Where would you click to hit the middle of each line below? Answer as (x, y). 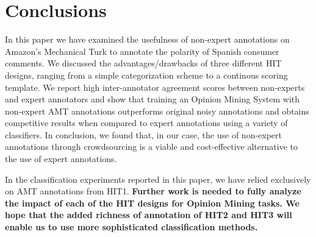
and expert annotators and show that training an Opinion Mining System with (153, 99)
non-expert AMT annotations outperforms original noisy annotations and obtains (157, 111)
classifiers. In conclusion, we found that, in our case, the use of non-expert (144, 134)
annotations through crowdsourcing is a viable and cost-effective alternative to (151, 147)
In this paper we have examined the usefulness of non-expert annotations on (147, 39)
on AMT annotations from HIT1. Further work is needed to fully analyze (153, 191)
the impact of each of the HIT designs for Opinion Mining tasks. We (152, 203)
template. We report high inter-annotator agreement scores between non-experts (155, 87)
